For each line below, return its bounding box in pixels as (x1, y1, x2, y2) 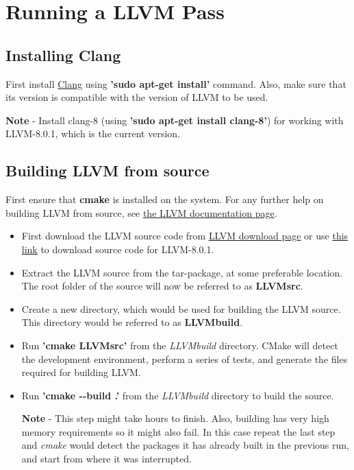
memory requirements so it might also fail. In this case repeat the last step (21, 424, 336, 438)
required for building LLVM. (21, 365, 141, 379)
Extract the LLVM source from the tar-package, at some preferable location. (21, 265, 343, 279)
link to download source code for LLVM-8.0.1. (21, 242, 214, 256)
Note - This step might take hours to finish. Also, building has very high (21, 411, 329, 425)
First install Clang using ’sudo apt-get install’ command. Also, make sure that (5, 76, 346, 91)
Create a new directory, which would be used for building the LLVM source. (21, 301, 341, 316)
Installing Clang (5, 44, 121, 65)
